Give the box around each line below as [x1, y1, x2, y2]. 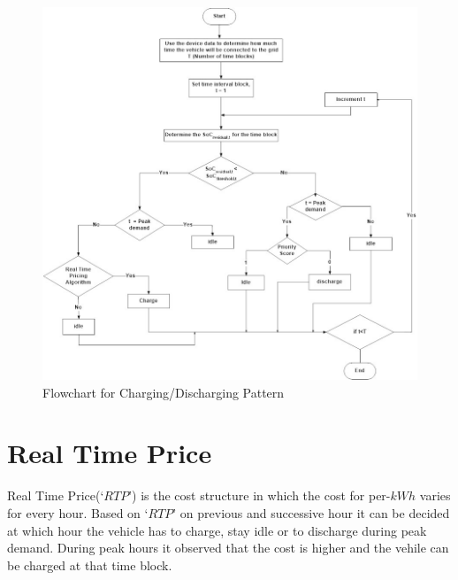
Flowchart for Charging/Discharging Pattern [42, 383, 285, 401]
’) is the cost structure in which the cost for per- [128, 486, 391, 505]
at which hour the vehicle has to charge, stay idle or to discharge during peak [7, 521, 427, 539]
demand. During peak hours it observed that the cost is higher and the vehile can [7, 538, 449, 557]
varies [419, 486, 451, 505]
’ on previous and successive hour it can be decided [172, 503, 450, 522]
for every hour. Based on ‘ [7, 503, 149, 522]
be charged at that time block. [7, 555, 172, 574]
